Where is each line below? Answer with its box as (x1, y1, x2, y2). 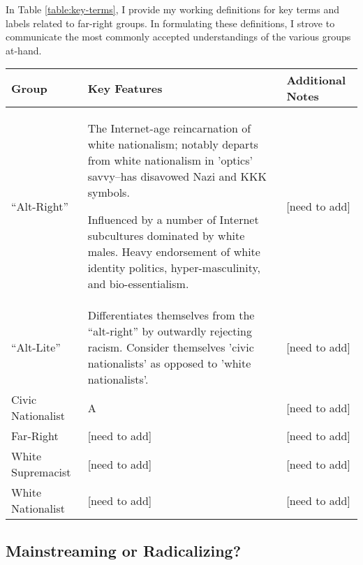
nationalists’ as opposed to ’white (87, 355, 251, 372)
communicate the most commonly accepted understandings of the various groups (6, 29, 351, 44)
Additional (286, 72, 346, 89)
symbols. (87, 184, 130, 201)
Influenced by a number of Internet (87, 211, 259, 228)
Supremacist (11, 464, 71, 481)
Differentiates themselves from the (87, 307, 255, 324)
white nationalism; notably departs (87, 136, 258, 153)
